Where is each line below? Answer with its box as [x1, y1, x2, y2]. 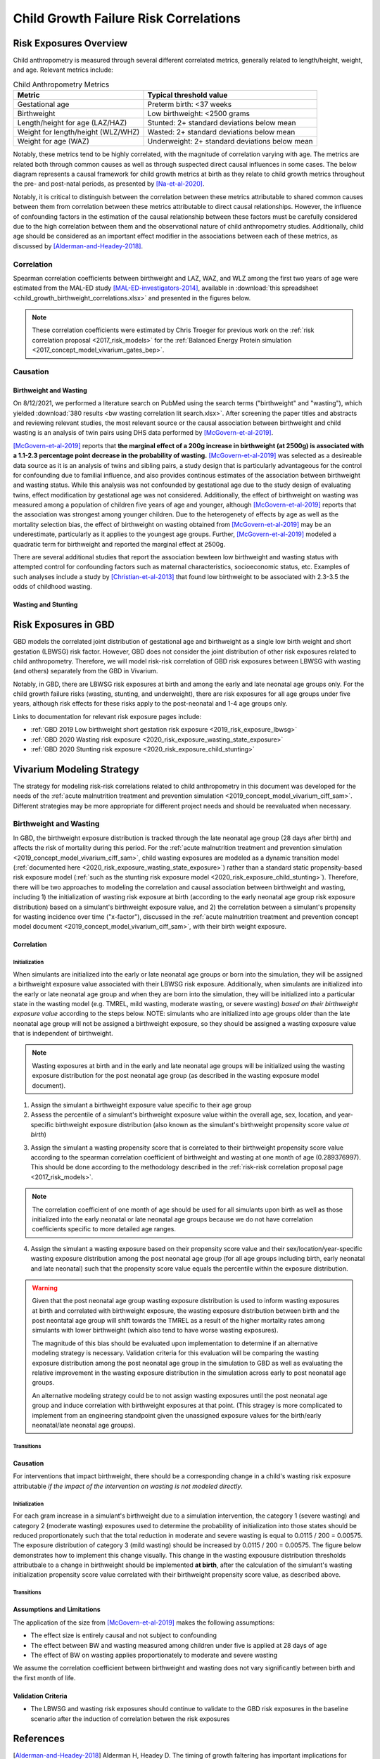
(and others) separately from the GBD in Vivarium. [13, 667, 158, 675]
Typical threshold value [147, 90, 228, 100]
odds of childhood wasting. [13, 583, 93, 591]
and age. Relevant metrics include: [13, 65, 114, 74]
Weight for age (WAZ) [17, 136, 89, 146]
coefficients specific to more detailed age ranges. [32, 1225, 176, 1233]
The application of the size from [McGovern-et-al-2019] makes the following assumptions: [13, 1618, 275, 1627]
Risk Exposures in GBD [13, 619, 115, 631]
